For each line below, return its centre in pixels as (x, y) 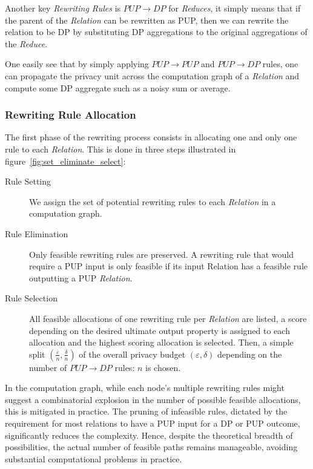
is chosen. (163, 367)
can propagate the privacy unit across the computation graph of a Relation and (152, 75)
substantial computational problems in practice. (94, 458)
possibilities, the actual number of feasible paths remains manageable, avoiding (151, 447)
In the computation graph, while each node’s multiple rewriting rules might (145, 388)
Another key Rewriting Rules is (63, 8)
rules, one (280, 64)
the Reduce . (26, 43)
